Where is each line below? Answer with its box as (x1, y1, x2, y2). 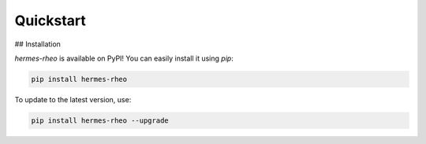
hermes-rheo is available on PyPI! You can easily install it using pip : (14, 54, 234, 63)
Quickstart (14, 12, 87, 29)
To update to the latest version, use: (14, 94, 132, 104)
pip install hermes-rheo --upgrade (31, 116, 169, 125)
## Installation (14, 39, 61, 49)
